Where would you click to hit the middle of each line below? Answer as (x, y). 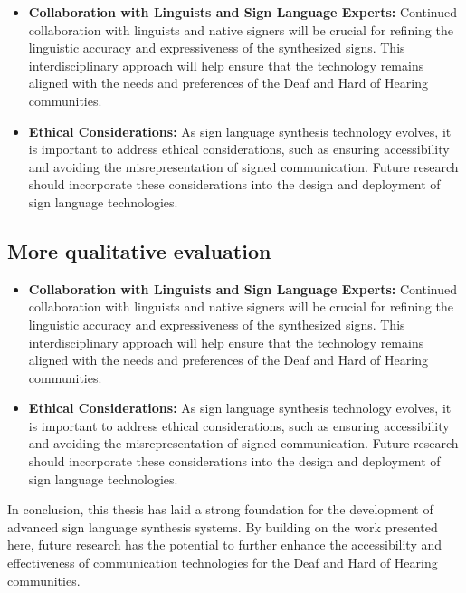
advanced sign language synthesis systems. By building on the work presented (223, 526)
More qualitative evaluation (139, 250)
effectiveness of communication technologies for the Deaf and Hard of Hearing (223, 563)
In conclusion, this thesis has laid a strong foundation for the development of (220, 509)
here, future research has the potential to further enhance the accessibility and (225, 545)
